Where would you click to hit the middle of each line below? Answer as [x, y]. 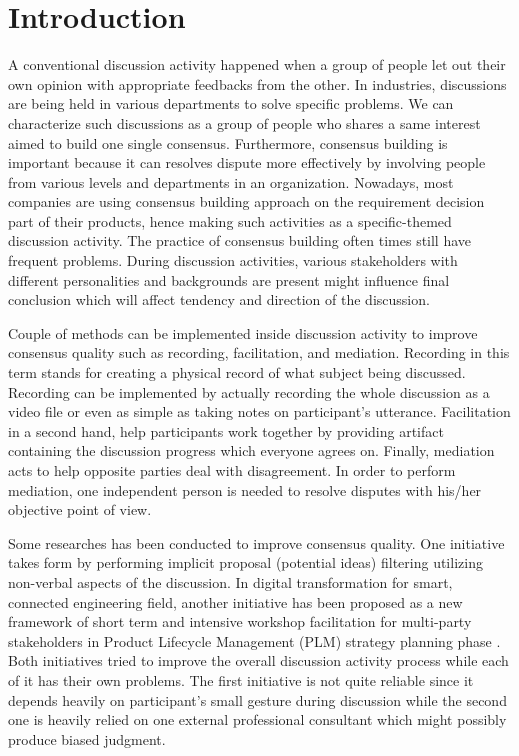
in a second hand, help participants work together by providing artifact [226, 430]
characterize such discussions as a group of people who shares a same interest [244, 122]
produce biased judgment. [87, 738]
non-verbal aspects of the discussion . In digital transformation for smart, [230, 581]
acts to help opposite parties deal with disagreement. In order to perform [232, 470]
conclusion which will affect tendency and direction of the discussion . [219, 299]
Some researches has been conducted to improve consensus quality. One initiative [256, 542]
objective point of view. [80, 509]
